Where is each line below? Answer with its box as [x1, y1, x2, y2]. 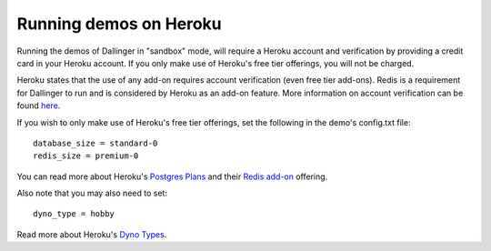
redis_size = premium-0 [33, 151, 139, 161]
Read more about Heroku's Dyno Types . [16, 228, 167, 240]
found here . [16, 100, 61, 111]
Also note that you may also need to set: [16, 187, 168, 199]
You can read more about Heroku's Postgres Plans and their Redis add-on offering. [16, 171, 328, 182]
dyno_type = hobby [33, 209, 115, 219]
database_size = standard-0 [33, 137, 158, 148]
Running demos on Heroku [16, 14, 222, 34]
